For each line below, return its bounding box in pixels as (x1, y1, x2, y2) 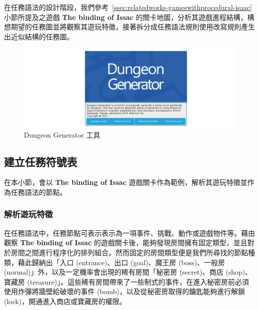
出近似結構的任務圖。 (4, 31, 74, 41)
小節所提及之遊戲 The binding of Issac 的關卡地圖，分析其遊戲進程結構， (4, 11, 248, 22)
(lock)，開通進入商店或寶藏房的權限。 (4, 296, 127, 306)
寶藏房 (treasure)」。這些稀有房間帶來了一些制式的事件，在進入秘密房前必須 (4, 276, 249, 287)
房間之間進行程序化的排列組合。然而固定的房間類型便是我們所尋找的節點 (10, 247, 248, 257)
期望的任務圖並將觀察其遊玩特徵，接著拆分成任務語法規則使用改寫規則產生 (10, 21, 255, 32)
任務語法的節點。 (10, 186, 67, 197)
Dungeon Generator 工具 (24, 129, 101, 140)
